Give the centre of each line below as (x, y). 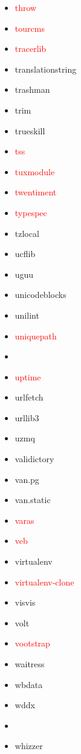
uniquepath (36, 335)
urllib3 (27, 417)
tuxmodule (35, 171)
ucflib (25, 254)
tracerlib (31, 49)
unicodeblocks (40, 295)
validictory (34, 459)
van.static (33, 500)
